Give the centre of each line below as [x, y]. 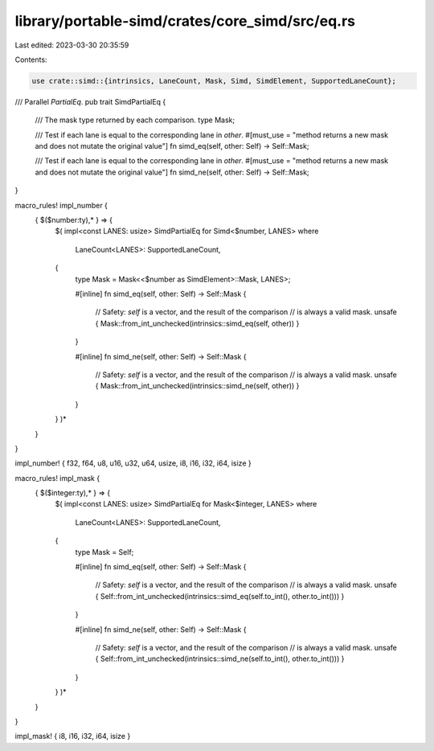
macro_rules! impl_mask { [57, 478]
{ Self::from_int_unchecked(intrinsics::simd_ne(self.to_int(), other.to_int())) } [220, 659]
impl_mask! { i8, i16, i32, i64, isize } [73, 737]
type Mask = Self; [104, 552]
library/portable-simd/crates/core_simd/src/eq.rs [185, 21]
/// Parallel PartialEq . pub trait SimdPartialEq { [90, 101]
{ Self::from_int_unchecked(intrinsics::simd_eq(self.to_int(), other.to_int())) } [220, 596]
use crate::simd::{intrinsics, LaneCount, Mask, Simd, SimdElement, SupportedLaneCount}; [214, 81]
